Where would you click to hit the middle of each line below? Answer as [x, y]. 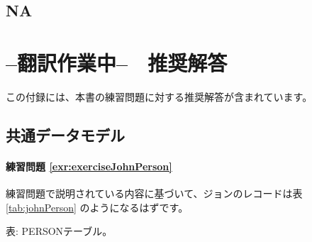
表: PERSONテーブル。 [59, 231]
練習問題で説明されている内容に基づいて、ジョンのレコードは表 [154, 193]
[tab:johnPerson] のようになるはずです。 [97, 207]
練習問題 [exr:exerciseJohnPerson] [89, 166]
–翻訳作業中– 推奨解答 [117, 62]
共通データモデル [65, 134]
